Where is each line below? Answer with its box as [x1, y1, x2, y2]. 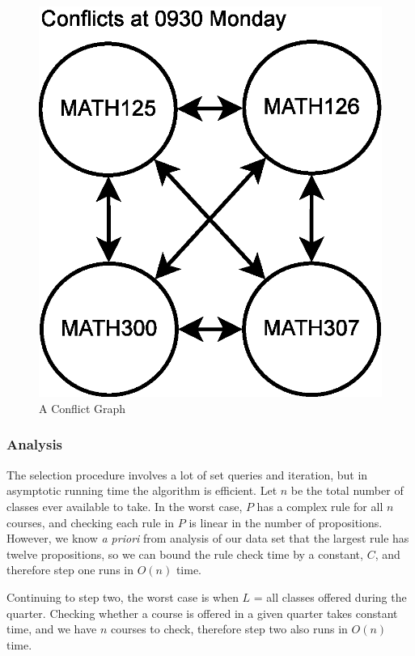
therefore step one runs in [6, 561, 133, 578]
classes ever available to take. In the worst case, [6, 497, 243, 514]
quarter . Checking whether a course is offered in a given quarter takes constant [6, 604, 398, 621]
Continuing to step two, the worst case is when [6, 588, 239, 605]
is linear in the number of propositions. [188, 513, 383, 530]
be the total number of [290, 482, 404, 499]
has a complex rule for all [256, 497, 383, 514]
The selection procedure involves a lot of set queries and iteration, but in [6, 466, 368, 483]
